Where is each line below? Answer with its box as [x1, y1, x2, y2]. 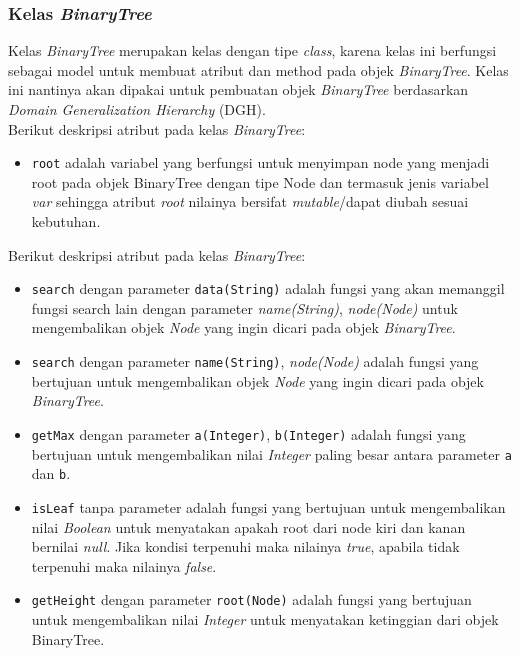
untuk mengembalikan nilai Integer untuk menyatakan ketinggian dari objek [31, 608, 499, 629]
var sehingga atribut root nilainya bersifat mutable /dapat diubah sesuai [31, 191, 469, 212]
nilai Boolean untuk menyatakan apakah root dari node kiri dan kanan [31, 516, 466, 537]
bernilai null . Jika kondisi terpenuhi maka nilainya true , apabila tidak [31, 536, 460, 557]
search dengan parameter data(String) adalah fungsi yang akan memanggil [31, 278, 505, 299]
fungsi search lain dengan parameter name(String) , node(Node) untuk [31, 297, 458, 318]
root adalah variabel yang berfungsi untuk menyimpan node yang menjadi [31, 152, 490, 173]
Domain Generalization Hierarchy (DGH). [8, 99, 266, 119]
